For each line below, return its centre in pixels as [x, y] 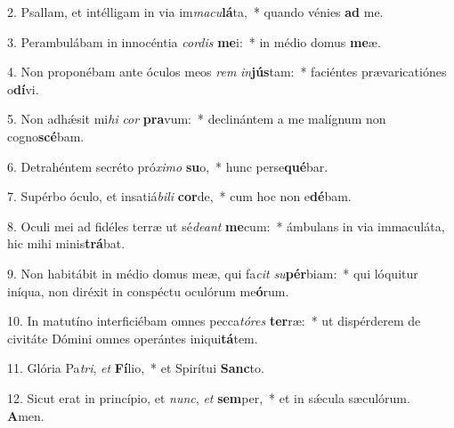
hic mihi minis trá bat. [66, 243]
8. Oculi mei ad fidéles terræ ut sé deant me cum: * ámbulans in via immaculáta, [226, 226]
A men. [26, 415]
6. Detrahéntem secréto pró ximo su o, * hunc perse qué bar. [168, 166]
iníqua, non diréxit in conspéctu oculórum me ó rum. [148, 291]
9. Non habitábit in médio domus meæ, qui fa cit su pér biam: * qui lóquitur [213, 273]
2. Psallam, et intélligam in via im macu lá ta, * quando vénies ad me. [195, 12]
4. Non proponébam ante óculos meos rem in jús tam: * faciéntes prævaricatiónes [227, 72]
